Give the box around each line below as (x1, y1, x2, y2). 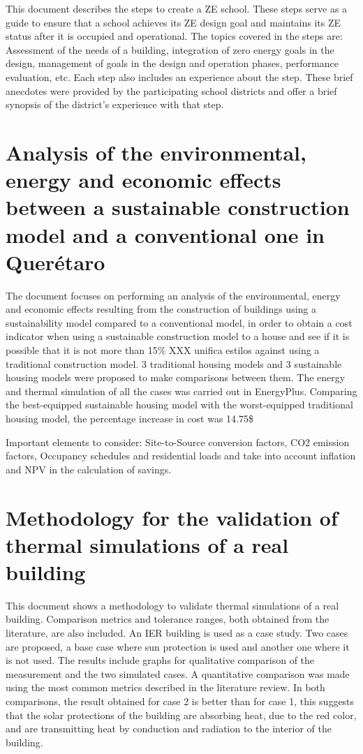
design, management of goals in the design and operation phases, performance (6, 56, 339, 71)
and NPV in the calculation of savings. (6, 461, 172, 476)
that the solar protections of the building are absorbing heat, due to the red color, (6, 707, 357, 722)
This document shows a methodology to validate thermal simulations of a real (6, 598, 339, 612)
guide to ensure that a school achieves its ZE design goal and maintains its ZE (6, 15, 341, 29)
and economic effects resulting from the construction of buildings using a (6, 302, 317, 316)
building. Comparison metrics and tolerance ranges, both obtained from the (6, 612, 329, 626)
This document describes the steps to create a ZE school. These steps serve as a (6, 1, 348, 15)
